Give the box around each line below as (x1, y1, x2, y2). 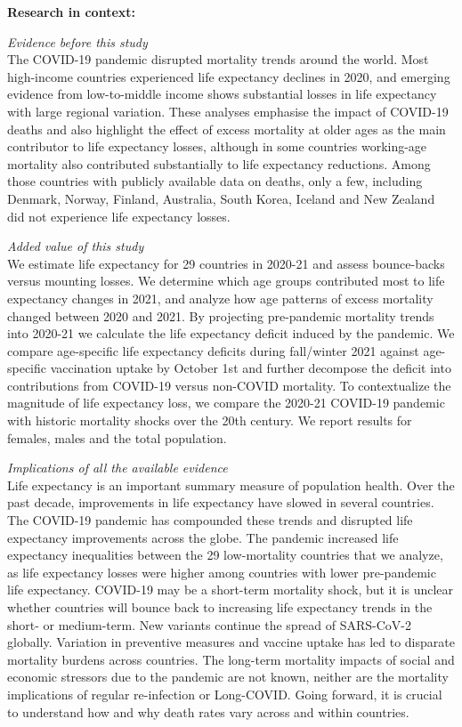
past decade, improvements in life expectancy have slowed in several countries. (7, 493, 434, 512)
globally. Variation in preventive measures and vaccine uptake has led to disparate (7, 633, 455, 651)
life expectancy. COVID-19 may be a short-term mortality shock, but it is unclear (7, 580, 454, 599)
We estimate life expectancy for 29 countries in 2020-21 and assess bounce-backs (7, 254, 445, 272)
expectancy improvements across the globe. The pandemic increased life (7, 528, 399, 546)
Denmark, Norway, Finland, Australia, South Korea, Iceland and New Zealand (7, 189, 435, 207)
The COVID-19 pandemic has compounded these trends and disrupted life (7, 511, 413, 529)
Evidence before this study (7, 32, 148, 51)
